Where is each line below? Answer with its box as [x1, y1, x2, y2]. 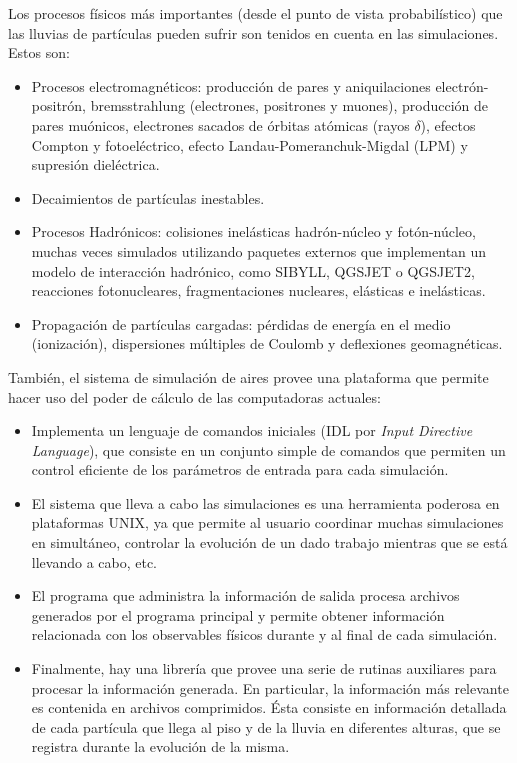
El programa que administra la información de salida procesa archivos [31, 585, 460, 606]
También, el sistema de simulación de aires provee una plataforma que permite [8, 366, 489, 387]
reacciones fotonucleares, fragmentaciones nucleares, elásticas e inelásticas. [31, 280, 486, 301]
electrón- [435, 75, 489, 96]
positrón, [31, 95, 86, 116]
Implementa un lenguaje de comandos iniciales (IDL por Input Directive [31, 420, 473, 441]
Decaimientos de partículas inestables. [31, 187, 265, 208]
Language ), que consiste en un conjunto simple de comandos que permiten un [31, 439, 506, 460]
